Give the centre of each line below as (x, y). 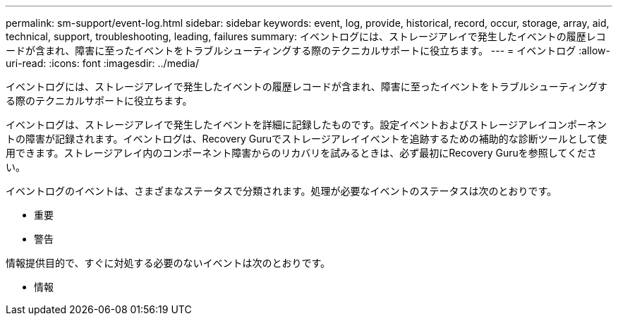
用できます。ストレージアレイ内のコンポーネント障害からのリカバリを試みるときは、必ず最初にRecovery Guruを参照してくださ (301, 153)
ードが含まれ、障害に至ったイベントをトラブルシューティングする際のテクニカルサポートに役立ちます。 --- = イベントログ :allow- (308, 50)
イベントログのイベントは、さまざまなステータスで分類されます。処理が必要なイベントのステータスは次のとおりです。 (281, 191)
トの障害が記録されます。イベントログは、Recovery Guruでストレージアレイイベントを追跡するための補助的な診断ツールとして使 (307, 139)
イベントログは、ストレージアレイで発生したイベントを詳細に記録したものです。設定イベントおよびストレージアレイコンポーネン (307, 125)
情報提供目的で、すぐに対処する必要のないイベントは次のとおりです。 (168, 263)
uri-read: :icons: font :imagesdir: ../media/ (102, 63)
